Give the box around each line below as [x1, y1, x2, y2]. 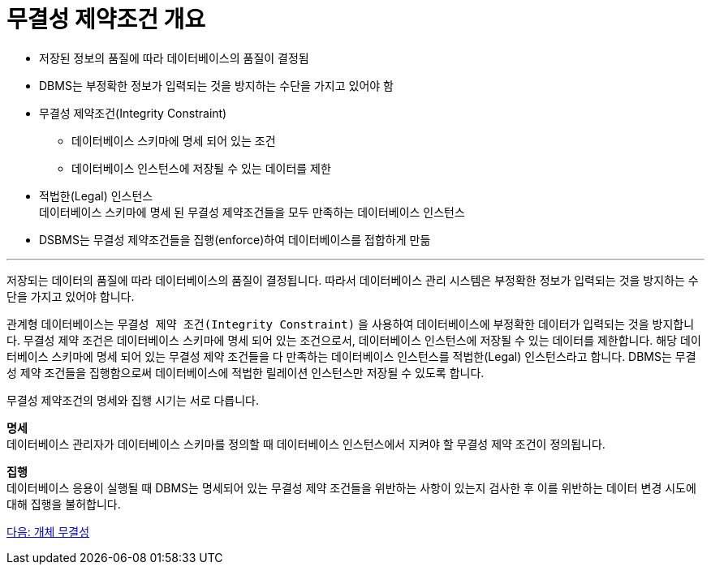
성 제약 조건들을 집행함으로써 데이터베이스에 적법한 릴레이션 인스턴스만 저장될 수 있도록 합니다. [6, 365, 485, 380]
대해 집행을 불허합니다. [6, 496, 121, 511]
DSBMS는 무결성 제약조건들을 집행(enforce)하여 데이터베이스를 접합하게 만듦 [39, 232, 431, 247]
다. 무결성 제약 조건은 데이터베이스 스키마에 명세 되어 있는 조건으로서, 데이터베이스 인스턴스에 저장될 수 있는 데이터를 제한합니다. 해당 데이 [6, 333, 701, 347]
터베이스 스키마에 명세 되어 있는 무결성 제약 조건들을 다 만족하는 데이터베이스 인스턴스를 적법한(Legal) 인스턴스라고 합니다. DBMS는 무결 [6, 349, 696, 363]
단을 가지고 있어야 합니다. [6, 289, 135, 303]
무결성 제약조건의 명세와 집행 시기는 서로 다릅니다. [6, 393, 260, 407]
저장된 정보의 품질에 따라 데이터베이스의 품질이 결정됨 [39, 50, 309, 65]
